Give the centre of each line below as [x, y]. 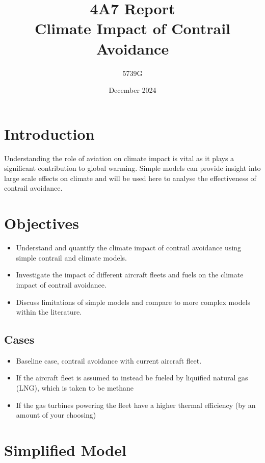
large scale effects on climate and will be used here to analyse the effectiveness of [130, 178]
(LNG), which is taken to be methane [75, 388]
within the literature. [49, 312]
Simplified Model [65, 450]
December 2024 [132, 90]
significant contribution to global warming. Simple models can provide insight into [132, 168]
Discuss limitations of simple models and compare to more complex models [133, 302]
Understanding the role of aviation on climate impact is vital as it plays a [119, 158]
